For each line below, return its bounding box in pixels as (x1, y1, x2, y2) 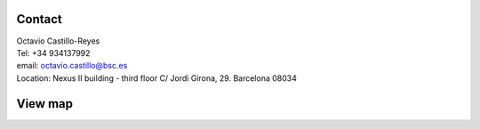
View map (16, 96, 74, 111)
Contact (16, 12, 62, 27)
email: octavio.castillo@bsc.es (16, 60, 128, 71)
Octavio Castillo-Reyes (16, 36, 100, 46)
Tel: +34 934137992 (16, 47, 91, 58)
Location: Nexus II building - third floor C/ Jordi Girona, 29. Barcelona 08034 (16, 72, 297, 84)
